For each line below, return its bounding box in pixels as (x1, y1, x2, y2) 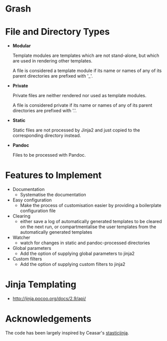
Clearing (12, 213, 31, 219)
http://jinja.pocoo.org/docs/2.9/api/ (12, 296, 86, 301)
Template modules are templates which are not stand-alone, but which (12, 52, 160, 58)
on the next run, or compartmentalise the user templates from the (20, 224, 156, 230)
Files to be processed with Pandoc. (12, 152, 86, 158)
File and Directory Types (5, 26, 110, 38)
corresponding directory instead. (12, 132, 81, 139)
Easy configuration (12, 197, 52, 203)
